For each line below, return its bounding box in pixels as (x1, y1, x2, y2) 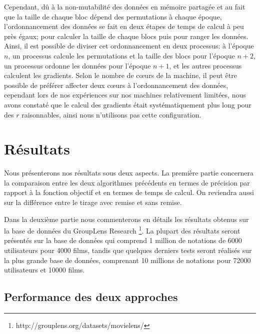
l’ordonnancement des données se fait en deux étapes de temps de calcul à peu (4, 21, 244, 31)
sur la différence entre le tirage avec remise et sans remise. (4, 197, 182, 207)
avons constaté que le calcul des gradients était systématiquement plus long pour (4, 99, 251, 109)
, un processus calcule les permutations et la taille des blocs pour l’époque (8, 50, 235, 60)
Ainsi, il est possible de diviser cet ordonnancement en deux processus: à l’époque (4, 40, 254, 51)
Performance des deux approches (4, 289, 178, 304)
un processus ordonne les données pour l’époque (4, 60, 151, 70)
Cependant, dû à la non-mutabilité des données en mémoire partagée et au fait (4, 1, 245, 11)
